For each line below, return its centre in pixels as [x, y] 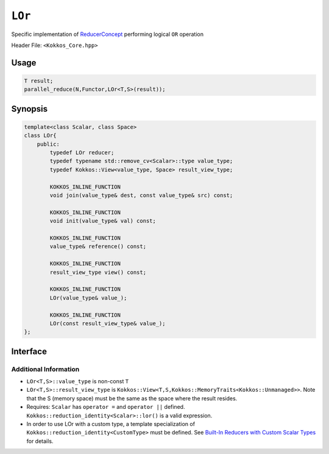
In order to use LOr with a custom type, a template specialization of [111, 424]
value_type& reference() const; [98, 247]
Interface [29, 351]
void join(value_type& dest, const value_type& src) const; [141, 196]
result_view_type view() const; [98, 272]
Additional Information [45, 369]
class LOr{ [40, 135]
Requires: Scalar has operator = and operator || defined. [106, 407]
